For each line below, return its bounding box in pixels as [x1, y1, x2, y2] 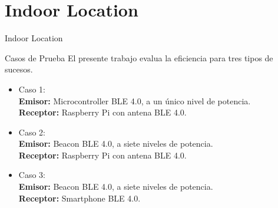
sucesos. [5, 63, 33, 75]
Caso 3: [18, 169, 45, 181]
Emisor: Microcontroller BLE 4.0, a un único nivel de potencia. [18, 94, 251, 107]
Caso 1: [18, 82, 45, 95]
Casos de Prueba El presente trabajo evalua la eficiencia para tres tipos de [5, 51, 273, 64]
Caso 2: [18, 126, 45, 138]
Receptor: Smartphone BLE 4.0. [18, 192, 141, 204]
